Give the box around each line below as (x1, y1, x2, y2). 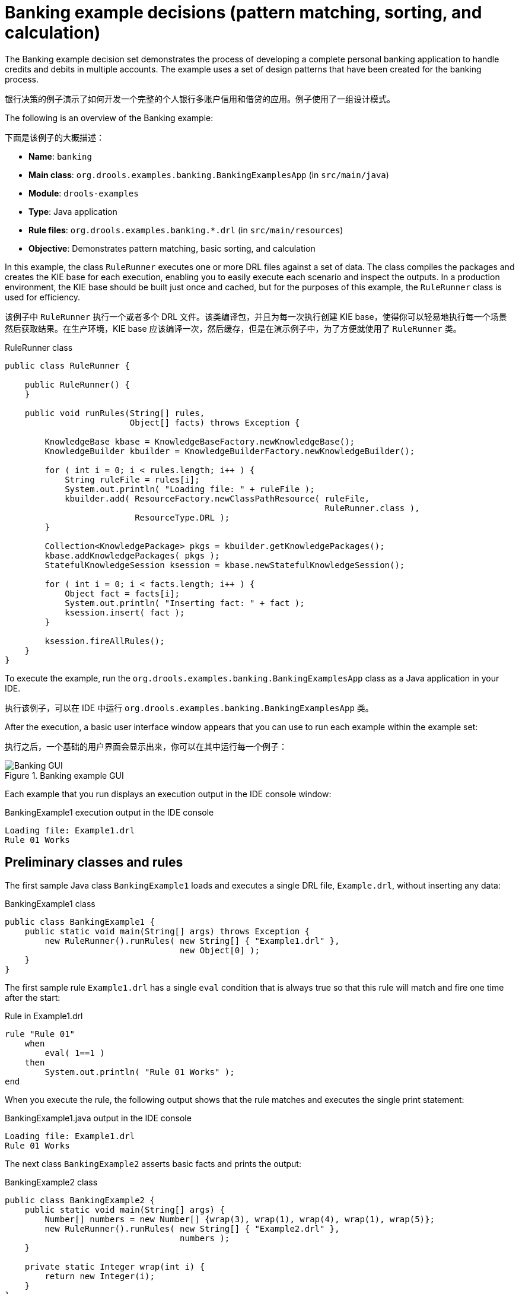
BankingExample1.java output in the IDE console (5, 1112, 192, 1123)
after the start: (5, 992, 61, 1003)
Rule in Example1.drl (5, 1010, 83, 1021)
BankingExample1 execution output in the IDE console (5, 807, 214, 817)
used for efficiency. (5, 291, 80, 302)
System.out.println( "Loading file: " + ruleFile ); (65, 484, 315, 494)
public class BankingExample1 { (5, 916, 155, 927)
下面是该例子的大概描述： (5, 132, 104, 142)
